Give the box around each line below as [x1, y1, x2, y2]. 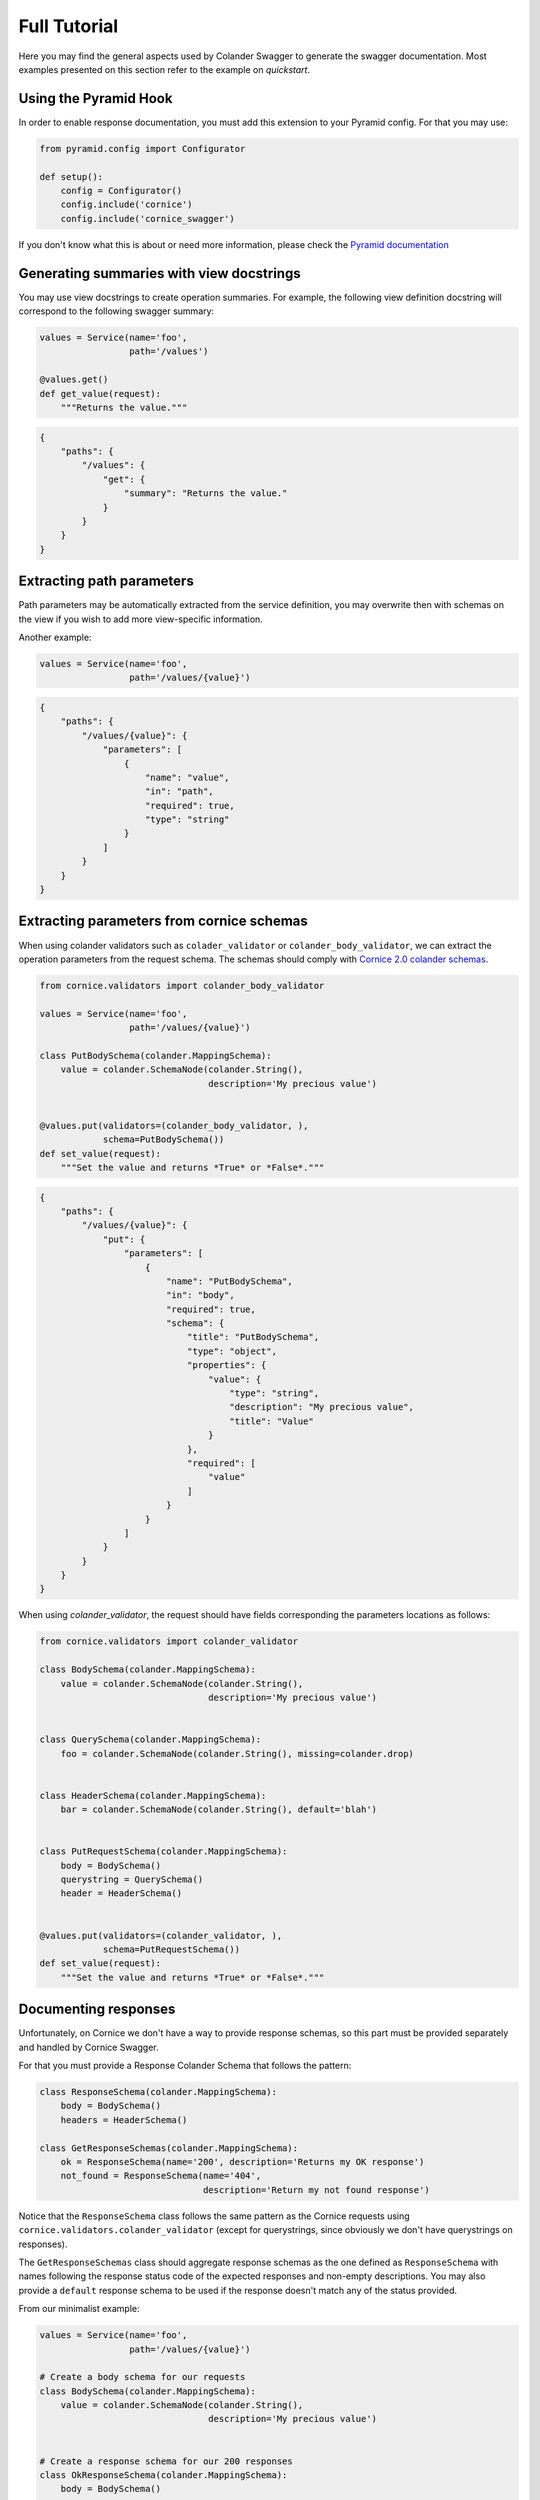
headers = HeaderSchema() [60, 2114, 188, 2125]
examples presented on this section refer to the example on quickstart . [18, 63, 310, 75]
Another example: [18, 631, 92, 643]
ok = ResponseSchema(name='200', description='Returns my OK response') [60, 2156, 425, 2168]
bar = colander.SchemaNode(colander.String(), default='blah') [60, 1804, 378, 1815]
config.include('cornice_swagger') [60, 213, 235, 224]
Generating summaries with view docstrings [18, 265, 301, 282]
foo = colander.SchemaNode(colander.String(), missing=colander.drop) [60, 1748, 415, 1759]
